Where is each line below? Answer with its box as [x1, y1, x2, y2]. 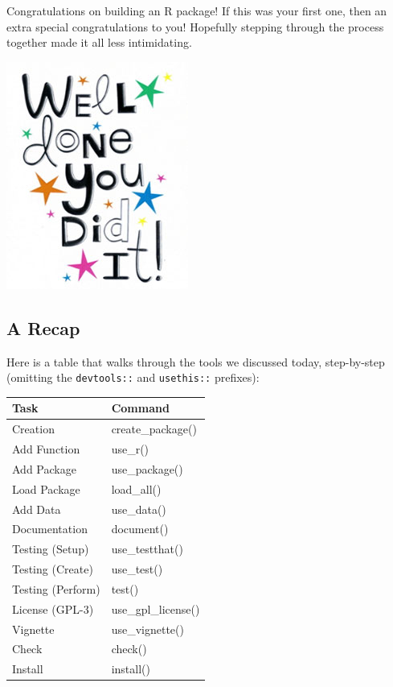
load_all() [111, 480, 162, 497]
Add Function [12, 441, 80, 457]
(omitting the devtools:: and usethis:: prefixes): [6, 369, 260, 386]
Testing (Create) [12, 561, 93, 577]
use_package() [111, 460, 183, 477]
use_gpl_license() [111, 600, 200, 617]
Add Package [12, 460, 76, 477]
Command [111, 399, 170, 416]
